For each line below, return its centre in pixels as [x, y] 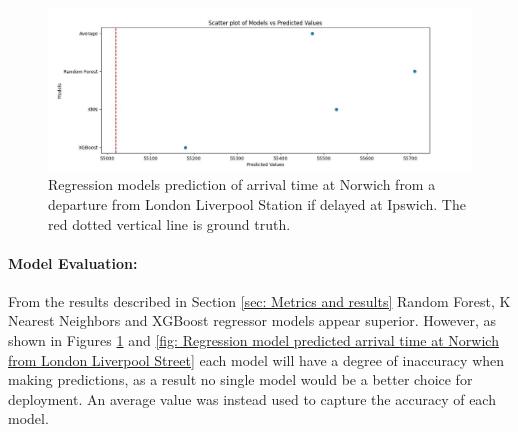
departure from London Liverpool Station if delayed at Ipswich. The [257, 203]
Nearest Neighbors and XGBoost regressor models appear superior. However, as [252, 320]
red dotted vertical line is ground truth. [169, 223]
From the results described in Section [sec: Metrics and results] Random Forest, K [259, 300]
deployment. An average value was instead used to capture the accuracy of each [252, 398]
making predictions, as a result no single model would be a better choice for [240, 379]
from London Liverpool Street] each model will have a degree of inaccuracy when [256, 359]
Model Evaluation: [73, 262]
